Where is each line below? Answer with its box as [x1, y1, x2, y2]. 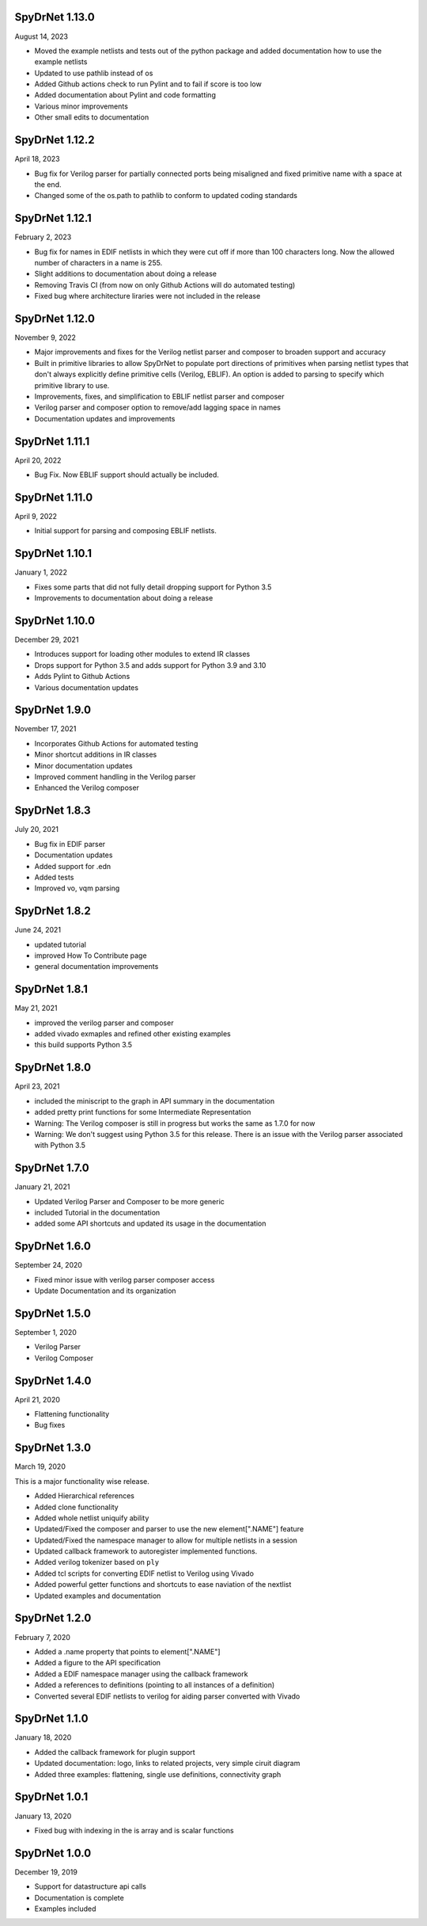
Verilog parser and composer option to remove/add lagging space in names [34, 402, 281, 412]
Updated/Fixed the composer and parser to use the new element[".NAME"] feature [34, 1524, 304, 1534]
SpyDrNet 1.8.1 [14, 982, 89, 996]
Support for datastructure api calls [34, 1882, 146, 1891]
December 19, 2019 [14, 1867, 78, 1877]
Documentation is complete [34, 1893, 124, 1902]
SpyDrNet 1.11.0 [14, 490, 93, 504]
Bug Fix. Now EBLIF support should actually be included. [34, 470, 219, 479]
